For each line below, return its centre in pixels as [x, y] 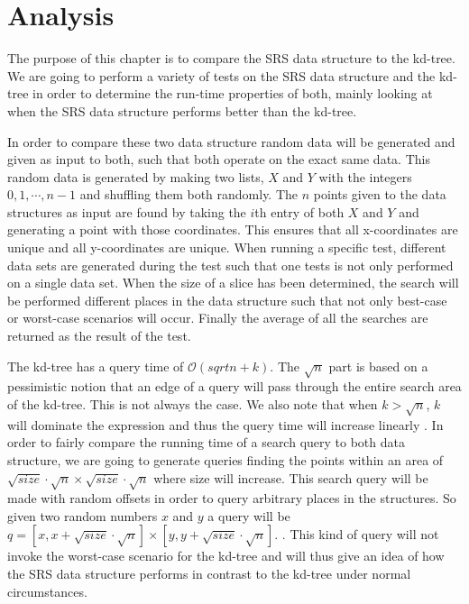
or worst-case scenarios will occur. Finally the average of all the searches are [218, 318]
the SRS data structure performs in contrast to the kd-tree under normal [209, 574]
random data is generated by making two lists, [136, 176]
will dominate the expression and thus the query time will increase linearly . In [225, 424]
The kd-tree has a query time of [96, 366]
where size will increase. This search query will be [291, 477]
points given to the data [380, 194]
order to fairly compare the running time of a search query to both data [206, 442]
